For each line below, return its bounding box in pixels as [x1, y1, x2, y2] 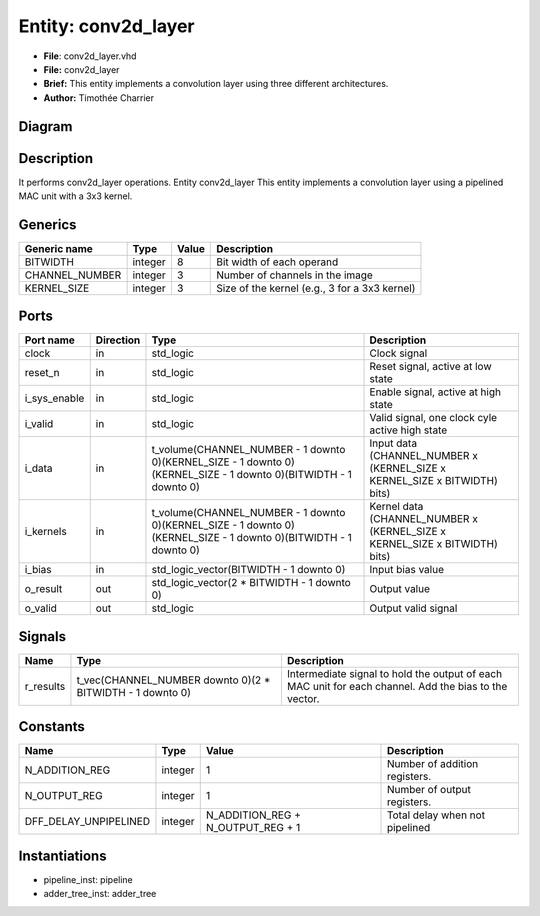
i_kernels [24, 525, 67, 539]
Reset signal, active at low [369, 360, 492, 374]
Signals [18, 628, 67, 645]
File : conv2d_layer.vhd [43, 50, 137, 62]
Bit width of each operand [216, 255, 339, 269]
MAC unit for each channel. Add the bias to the [286, 679, 508, 693]
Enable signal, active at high [369, 385, 502, 399]
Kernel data [369, 500, 424, 514]
